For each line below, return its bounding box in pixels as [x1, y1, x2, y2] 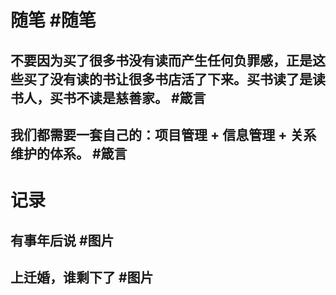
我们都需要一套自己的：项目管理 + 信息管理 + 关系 [10, 126, 317, 143]
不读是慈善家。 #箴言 [75, 89, 207, 106]
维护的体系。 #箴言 [10, 145, 128, 162]
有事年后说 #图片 [10, 232, 115, 249]
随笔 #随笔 [10, 9, 97, 32]
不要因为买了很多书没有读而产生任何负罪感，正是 [10, 52, 313, 69]
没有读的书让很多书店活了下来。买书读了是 [49, 71, 313, 88]
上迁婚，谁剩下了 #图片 [10, 269, 154, 286]
